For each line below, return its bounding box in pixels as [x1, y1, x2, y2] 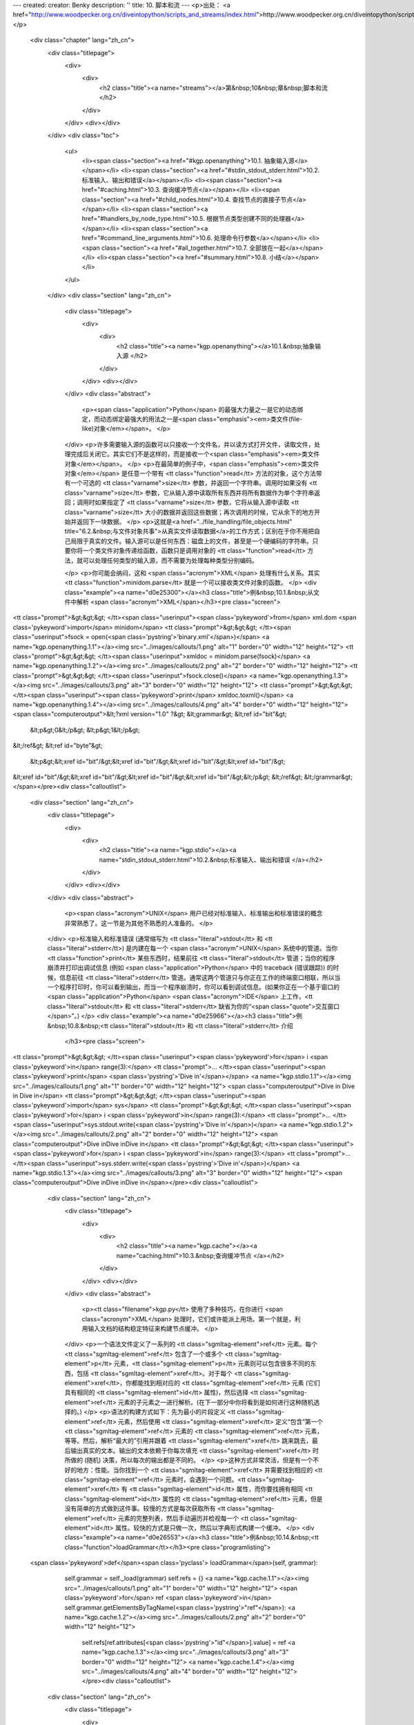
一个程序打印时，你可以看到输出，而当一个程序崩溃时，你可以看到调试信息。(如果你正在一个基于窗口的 [47, 983, 340, 991]
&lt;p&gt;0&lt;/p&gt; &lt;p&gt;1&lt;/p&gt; [30, 725, 141, 734]
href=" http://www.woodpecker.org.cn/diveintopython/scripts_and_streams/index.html [12, 10, 257, 19]
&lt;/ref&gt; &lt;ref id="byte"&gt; [12, 742, 103, 750]
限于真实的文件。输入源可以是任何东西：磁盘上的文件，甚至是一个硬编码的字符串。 [76, 537, 313, 545]
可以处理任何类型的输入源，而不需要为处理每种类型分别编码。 [82, 556, 258, 564]
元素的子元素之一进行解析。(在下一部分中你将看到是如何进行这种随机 [117, 1398, 314, 1406]
